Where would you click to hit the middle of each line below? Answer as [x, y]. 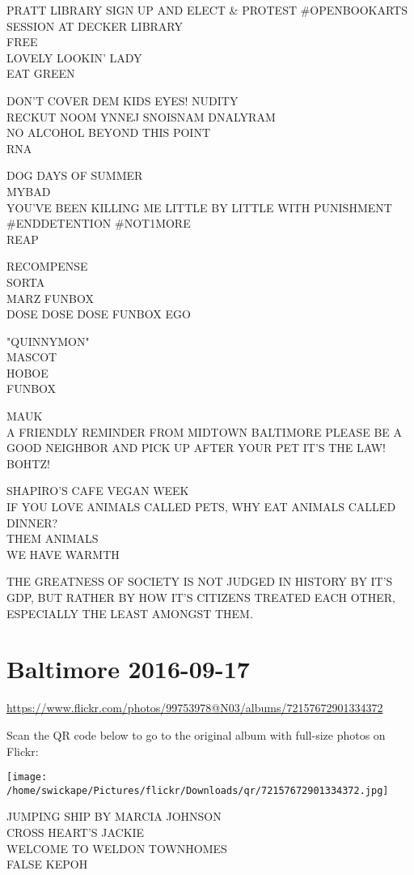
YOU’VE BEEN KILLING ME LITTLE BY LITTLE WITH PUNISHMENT [199, 207]
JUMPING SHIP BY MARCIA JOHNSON [114, 816]
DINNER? [32, 522]
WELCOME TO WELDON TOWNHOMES [117, 848]
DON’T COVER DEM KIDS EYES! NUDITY [123, 100]
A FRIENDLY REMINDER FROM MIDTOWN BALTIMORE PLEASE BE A [205, 431]
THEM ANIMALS [53, 538]
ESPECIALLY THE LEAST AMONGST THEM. [130, 613]
